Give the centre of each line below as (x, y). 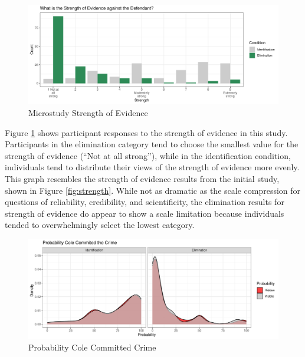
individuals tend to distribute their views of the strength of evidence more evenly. (152, 167)
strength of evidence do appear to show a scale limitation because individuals (145, 213)
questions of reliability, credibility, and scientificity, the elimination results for (145, 202)
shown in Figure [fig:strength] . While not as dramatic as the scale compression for (153, 190)
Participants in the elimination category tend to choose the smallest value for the (152, 144)
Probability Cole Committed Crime (92, 347)
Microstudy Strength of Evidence (88, 112)
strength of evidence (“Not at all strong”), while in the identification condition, (148, 155)
